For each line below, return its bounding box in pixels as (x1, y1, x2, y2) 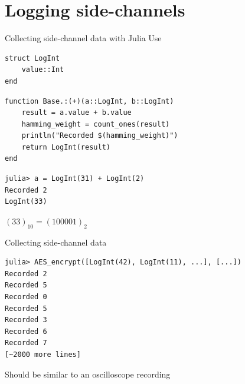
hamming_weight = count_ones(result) (21, 120, 170, 128)
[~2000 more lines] (5, 350, 81, 359)
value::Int (21, 65, 64, 74)
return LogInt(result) (21, 143, 110, 151)
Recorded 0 (5, 293, 47, 302)
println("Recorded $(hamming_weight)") (21, 131, 178, 140)
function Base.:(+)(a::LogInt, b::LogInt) (5, 97, 174, 105)
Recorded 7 (5, 339, 47, 347)
